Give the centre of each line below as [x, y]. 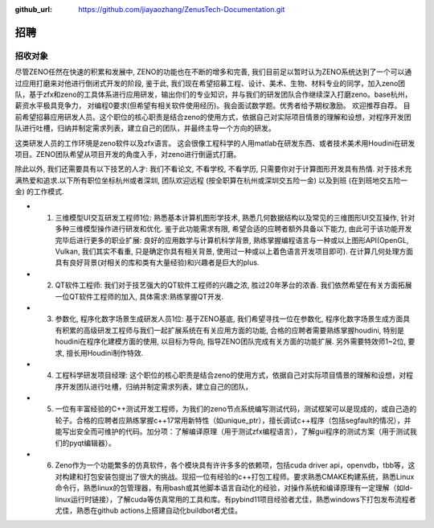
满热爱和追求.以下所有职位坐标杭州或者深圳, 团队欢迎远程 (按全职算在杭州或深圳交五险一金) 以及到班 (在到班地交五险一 [211, 180]
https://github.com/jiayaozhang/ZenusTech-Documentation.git [182, 9]
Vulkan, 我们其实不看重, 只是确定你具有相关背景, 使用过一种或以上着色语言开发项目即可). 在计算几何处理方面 [234, 252]
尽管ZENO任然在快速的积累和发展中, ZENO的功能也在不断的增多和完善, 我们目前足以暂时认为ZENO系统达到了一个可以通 [213, 72]
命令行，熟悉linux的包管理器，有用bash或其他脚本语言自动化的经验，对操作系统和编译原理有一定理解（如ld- [234, 488]
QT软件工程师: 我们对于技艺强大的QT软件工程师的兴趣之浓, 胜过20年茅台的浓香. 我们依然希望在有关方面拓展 [233, 285]
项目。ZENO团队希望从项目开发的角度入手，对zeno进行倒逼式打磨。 [128, 154]
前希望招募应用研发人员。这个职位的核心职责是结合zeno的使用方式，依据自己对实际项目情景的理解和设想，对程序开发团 [213, 117]
